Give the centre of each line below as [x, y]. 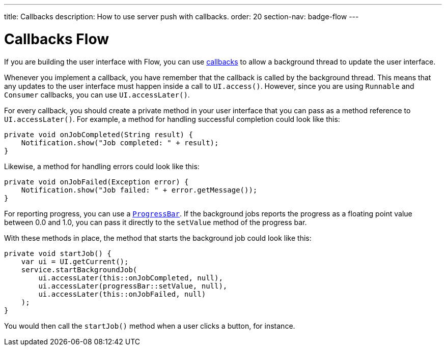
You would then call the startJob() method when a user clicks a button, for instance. [150, 326]
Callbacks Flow [57, 39]
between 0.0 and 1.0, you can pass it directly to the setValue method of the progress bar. [156, 222]
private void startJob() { [58, 253]
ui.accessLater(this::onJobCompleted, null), [131, 278]
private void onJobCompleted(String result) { [99, 134]
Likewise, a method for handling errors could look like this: [102, 166]
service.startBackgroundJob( [79, 269]
